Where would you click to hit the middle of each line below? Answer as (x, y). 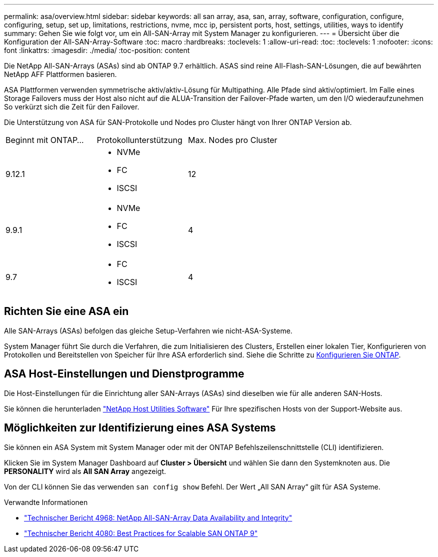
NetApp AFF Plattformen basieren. (60, 74)
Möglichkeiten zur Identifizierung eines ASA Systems (140, 428)
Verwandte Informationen (46, 502)
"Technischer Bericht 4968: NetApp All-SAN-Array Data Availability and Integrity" (158, 517)
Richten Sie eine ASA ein (66, 311)
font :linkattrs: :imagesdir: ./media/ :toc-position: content (97, 50)
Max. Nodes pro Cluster (233, 140)
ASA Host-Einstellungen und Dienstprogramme (124, 374)
